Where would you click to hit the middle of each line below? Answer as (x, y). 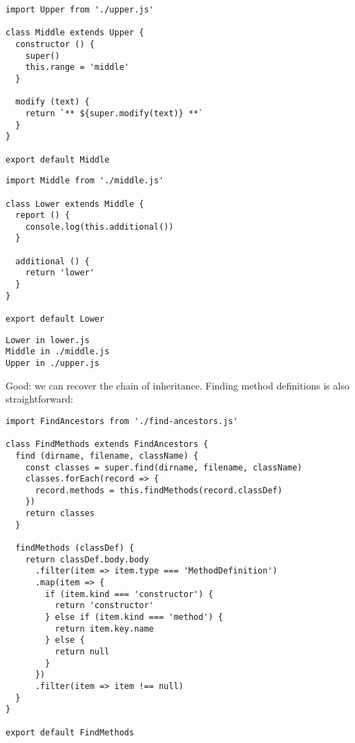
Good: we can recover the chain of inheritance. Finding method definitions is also (177, 385)
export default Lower (55, 319)
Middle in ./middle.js (58, 352)
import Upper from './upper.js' (80, 10)
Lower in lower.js (48, 340)
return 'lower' (60, 273)
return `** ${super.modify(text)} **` (114, 113)
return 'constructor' (104, 606)
